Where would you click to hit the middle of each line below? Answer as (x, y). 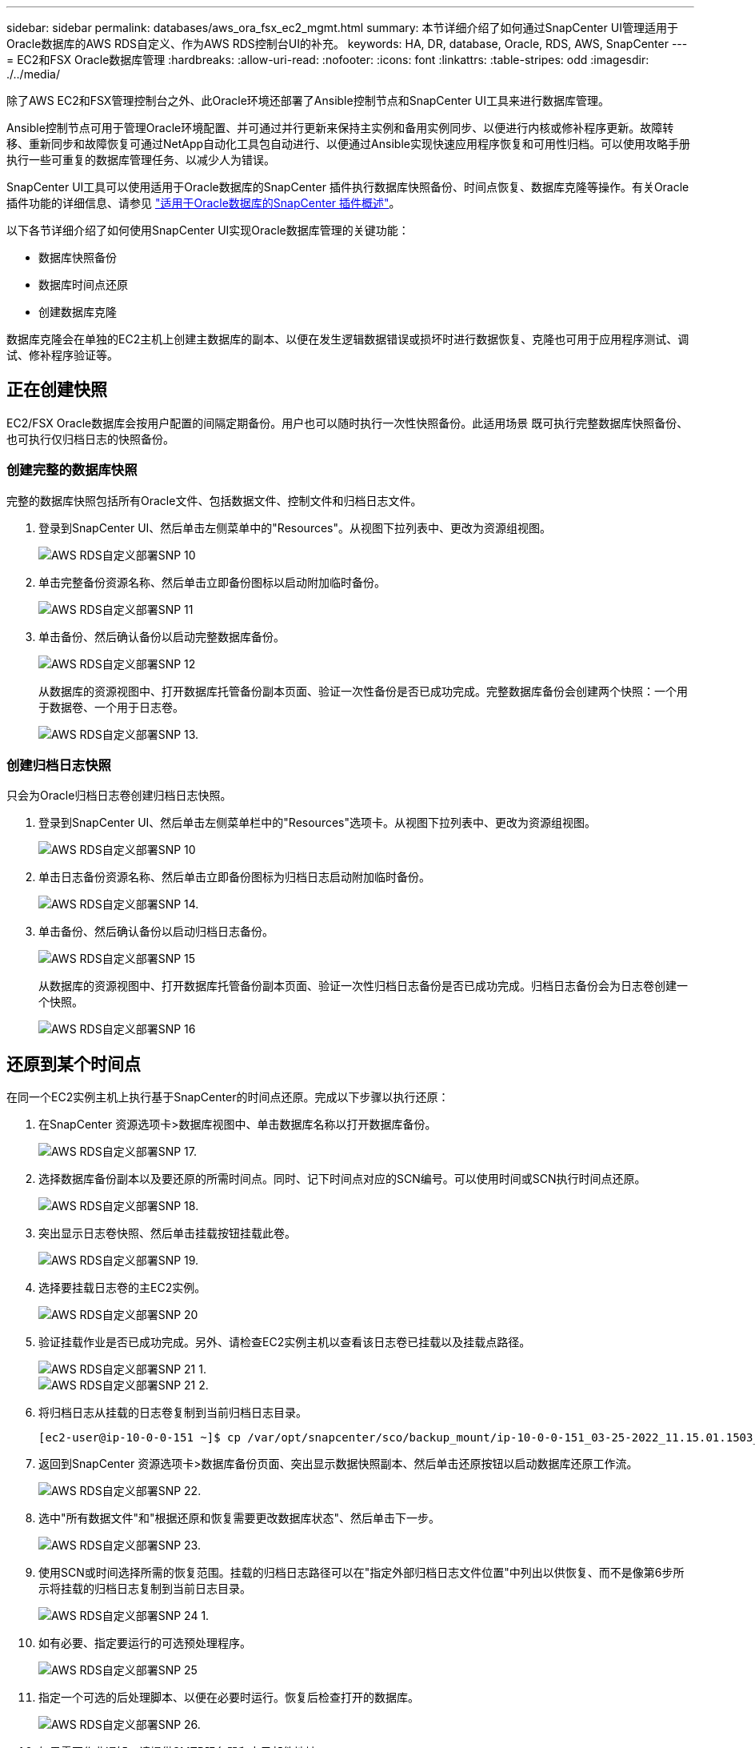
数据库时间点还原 (83, 285)
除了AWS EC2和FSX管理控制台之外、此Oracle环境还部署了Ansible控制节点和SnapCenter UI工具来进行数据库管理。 (308, 100)
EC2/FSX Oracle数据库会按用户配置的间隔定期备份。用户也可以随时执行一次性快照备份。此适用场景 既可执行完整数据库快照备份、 (348, 423)
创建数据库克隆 (78, 312)
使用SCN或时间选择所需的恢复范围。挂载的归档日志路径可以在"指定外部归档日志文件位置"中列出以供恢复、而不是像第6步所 (362, 1573)
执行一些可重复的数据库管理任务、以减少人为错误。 (141, 160)
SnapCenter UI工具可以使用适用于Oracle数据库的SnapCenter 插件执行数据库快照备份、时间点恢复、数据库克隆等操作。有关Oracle (348, 187)
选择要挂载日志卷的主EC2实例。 (122, 1288)
